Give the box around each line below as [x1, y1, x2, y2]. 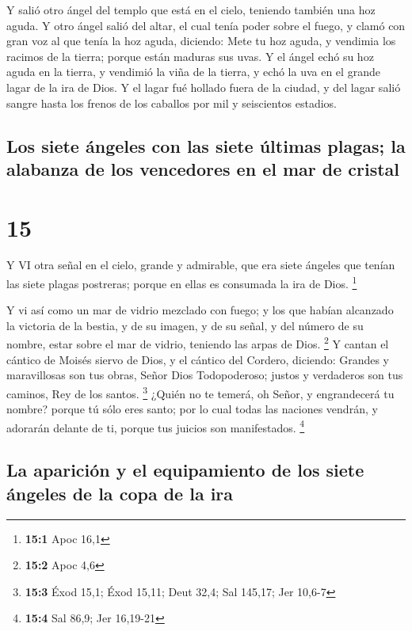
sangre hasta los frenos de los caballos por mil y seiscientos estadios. [6, 94, 338, 111]
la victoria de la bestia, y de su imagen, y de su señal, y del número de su [6, 317, 364, 333]
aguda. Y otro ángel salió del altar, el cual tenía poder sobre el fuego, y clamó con [6, 17, 406, 33]
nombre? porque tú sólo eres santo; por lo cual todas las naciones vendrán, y [6, 401, 378, 417]
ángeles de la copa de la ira [6, 481, 234, 505]
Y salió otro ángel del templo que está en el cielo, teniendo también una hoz [6, 2, 376, 17]
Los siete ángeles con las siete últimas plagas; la [6, 133, 406, 158]
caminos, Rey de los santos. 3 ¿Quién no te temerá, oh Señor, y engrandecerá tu [6, 382, 395, 401]
